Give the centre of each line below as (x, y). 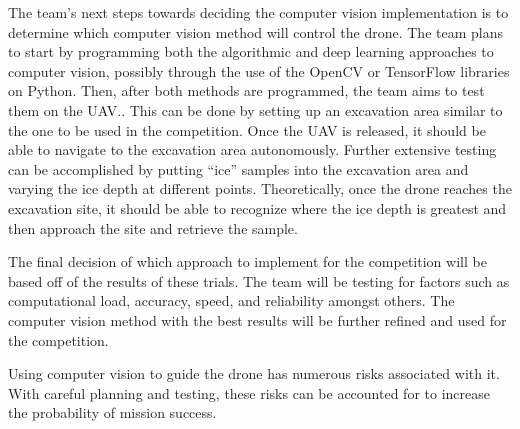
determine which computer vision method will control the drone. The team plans (255, 31)
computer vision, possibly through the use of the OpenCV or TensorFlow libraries (259, 70)
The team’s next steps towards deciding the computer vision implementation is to (258, 12)
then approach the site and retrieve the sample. (153, 227)
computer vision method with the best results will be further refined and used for (257, 319)
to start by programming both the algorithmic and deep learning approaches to (251, 51)
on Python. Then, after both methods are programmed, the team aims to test (246, 90)
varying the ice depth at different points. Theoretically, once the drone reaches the (260, 188)
